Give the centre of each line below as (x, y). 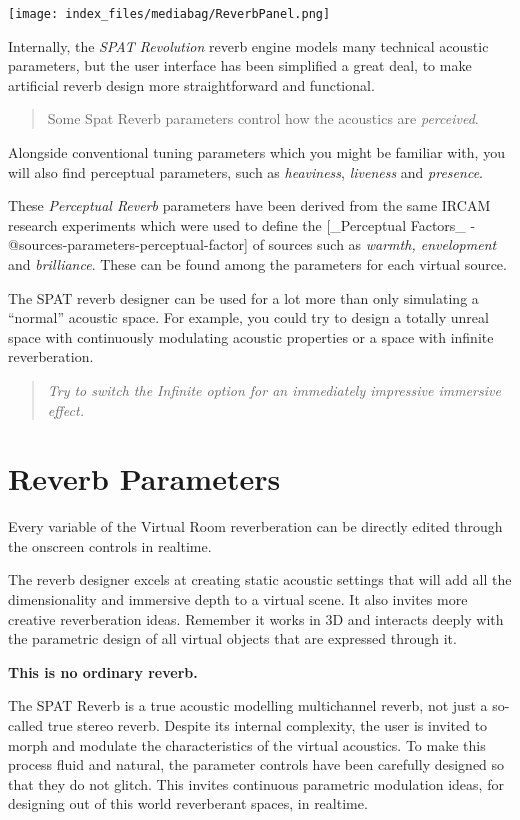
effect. (65, 409)
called (25, 725)
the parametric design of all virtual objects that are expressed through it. (232, 638)
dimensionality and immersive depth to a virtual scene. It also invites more (238, 599)
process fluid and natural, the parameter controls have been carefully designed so (256, 764)
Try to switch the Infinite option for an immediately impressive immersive (274, 389)
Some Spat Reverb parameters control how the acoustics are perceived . (263, 118)
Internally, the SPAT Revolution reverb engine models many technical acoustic (248, 45)
